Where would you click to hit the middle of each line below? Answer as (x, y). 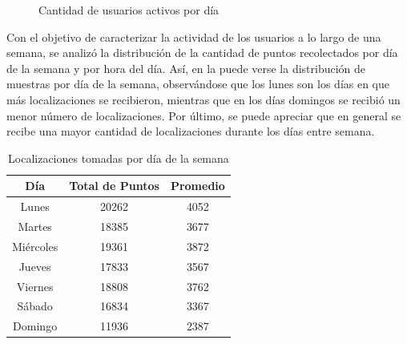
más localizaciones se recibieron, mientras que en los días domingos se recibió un (203, 99)
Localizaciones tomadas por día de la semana (119, 158)
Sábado (35, 306)
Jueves (35, 266)
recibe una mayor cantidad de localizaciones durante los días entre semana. (191, 131)
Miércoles (35, 246)
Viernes (35, 286)
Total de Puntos (114, 186)
